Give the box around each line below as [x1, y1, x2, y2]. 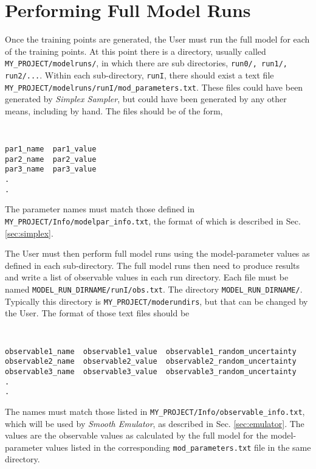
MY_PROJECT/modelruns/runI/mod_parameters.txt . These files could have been [5, 80, 303, 93]
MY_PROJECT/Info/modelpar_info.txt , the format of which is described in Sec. [5, 215, 301, 227]
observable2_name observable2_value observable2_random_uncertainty [5, 357, 297, 366]
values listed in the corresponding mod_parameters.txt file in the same [45, 440, 311, 453]
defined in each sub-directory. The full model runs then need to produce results [5, 259, 300, 271]
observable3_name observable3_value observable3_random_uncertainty [5, 367, 297, 376]
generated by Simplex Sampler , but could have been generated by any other [5, 92, 287, 105]
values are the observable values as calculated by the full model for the [5, 429, 268, 442]
